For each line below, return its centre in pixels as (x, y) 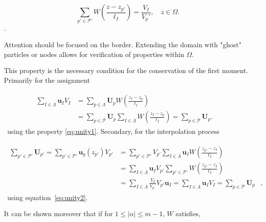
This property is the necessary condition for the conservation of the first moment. (126, 70)
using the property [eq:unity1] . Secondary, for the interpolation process (113, 131)
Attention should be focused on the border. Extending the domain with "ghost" (123, 44)
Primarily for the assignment (47, 80)
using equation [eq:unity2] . (47, 197)
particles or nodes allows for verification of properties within (94, 54)
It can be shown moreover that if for (58, 213)
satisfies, (188, 213)
